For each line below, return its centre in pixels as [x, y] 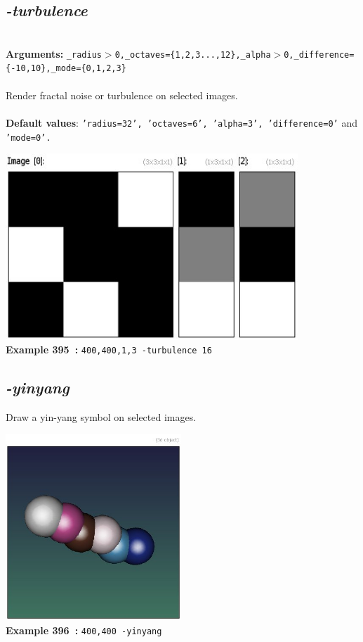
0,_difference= [319, 55]
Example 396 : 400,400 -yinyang [84, 630]
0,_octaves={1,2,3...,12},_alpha [193, 55]
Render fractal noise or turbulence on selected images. [122, 95]
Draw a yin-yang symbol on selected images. [101, 417]
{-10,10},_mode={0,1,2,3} [66, 69]
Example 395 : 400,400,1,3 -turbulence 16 [109, 350]
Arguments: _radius [54, 53]
